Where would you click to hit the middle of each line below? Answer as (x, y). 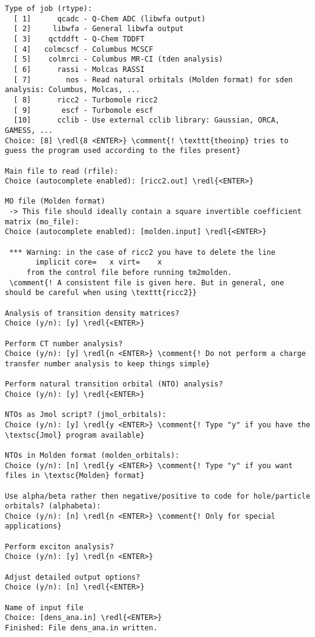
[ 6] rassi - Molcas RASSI (79, 69)
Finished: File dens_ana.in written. (81, 628)
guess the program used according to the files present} (123, 151)
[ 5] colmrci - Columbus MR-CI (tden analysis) (118, 59)
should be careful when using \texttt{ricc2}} (101, 293)
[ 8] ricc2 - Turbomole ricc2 (86, 100)
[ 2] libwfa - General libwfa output (99, 29)
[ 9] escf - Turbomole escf (83, 110)
